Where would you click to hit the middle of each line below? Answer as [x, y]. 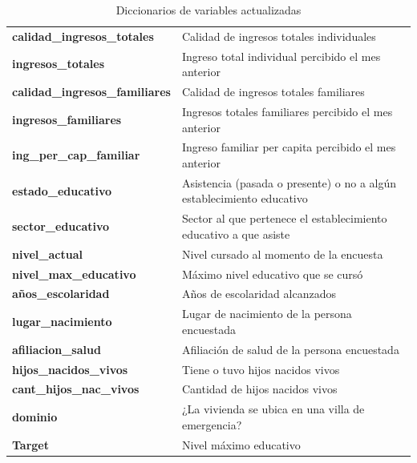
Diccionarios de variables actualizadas [208, 10]
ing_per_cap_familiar [76, 155]
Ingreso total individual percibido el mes [281, 56]
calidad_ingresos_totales [83, 36]
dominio [35, 417]
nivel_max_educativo [74, 274]
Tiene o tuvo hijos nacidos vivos [261, 369]
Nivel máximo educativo [241, 444]
